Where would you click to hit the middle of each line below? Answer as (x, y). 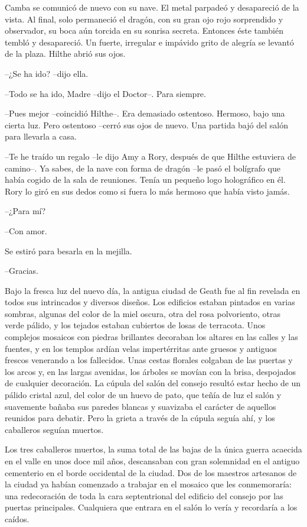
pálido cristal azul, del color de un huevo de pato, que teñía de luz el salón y (143, 395)
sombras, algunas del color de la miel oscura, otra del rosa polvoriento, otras (143, 313)
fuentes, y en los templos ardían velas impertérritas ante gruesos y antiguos (141, 348)
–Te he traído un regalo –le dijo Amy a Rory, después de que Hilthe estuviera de (150, 156)
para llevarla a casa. (41, 136)
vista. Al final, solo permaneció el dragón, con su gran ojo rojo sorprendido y (144, 19)
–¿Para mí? (25, 211)
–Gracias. (22, 271)
